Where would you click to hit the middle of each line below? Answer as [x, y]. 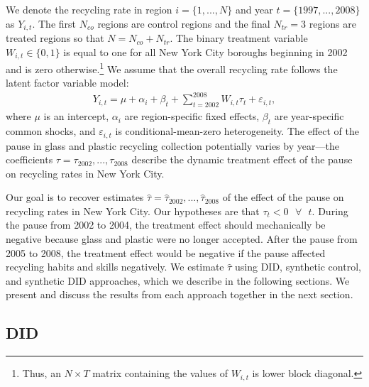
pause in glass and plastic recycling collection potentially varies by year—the [172, 145]
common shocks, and [51, 131]
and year [254, 9]
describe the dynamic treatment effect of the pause [242, 159]
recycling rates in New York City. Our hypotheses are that [133, 211]
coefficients [29, 159]
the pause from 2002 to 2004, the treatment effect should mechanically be [166, 225]
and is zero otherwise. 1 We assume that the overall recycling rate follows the [172, 68]
